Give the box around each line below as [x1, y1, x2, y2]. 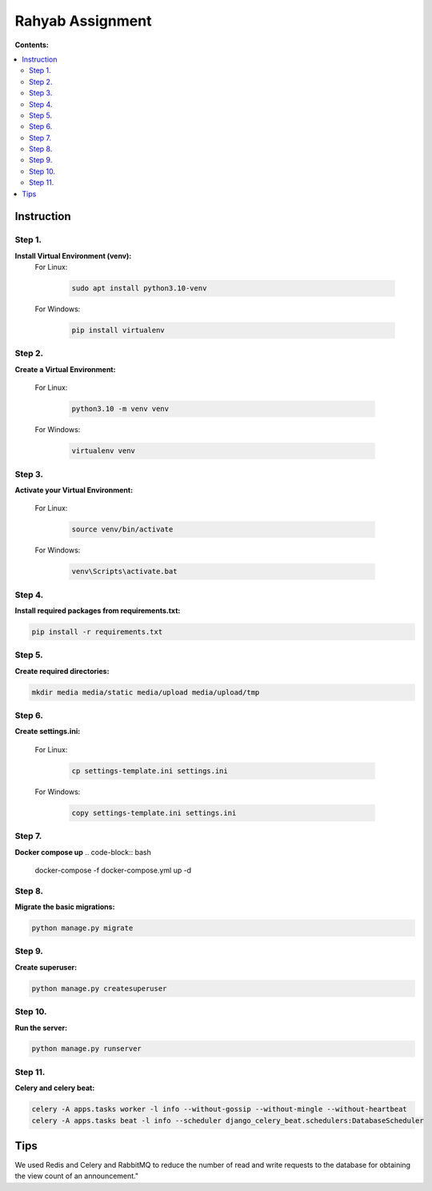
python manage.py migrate [31, 924, 134, 932]
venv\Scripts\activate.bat [71, 567, 178, 576]
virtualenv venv [71, 447, 136, 455]
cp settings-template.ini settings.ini [71, 766, 228, 776]
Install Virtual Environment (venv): [14, 251, 132, 260]
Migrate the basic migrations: [14, 902, 115, 912]
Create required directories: [14, 666, 110, 676]
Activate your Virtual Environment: [14, 485, 134, 495]
